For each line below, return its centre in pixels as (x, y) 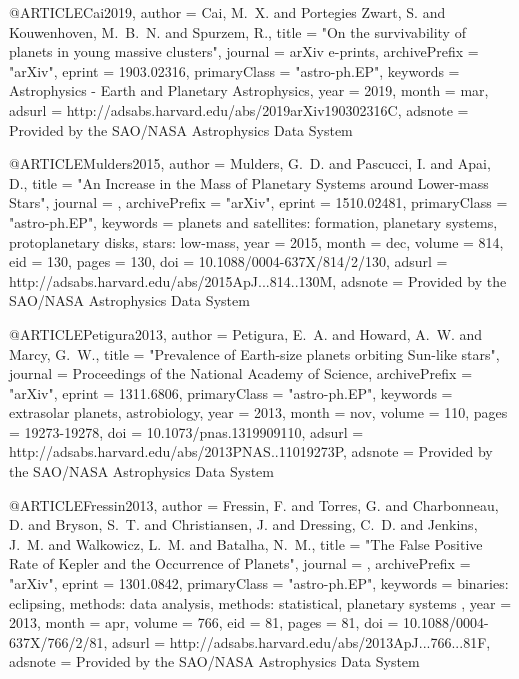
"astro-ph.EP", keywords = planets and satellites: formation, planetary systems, (253, 221)
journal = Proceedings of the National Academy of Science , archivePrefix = (241, 373)
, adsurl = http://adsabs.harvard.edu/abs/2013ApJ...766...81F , (297, 641)
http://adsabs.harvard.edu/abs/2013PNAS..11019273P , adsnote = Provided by (251, 451)
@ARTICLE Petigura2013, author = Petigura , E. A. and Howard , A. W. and (246, 333)
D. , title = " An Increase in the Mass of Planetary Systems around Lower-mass (249, 182)
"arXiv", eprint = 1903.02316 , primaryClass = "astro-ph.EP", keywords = (234, 70)
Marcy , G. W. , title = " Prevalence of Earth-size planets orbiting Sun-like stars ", (254, 353)
